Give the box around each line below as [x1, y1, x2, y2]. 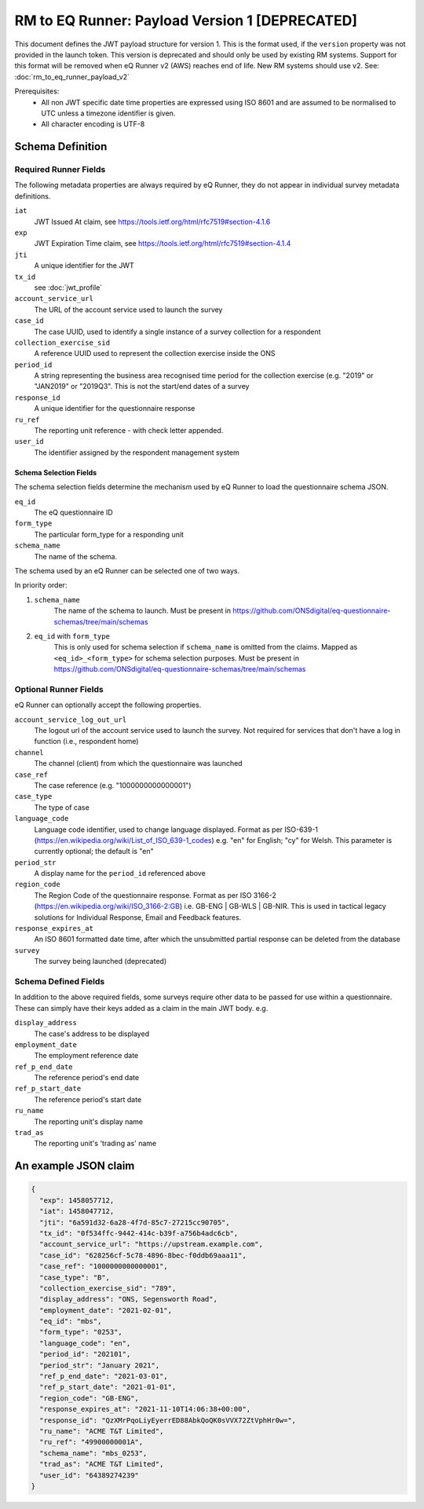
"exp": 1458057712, [39, 1196, 115, 1205]
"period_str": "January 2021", [39, 1361, 160, 1370]
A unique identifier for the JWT [34, 261, 134, 270]
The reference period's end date [34, 1073, 140, 1082]
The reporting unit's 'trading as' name [34, 1139, 157, 1148]
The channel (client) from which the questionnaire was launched [34, 759, 243, 768]
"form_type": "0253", [39, 1328, 123, 1337]
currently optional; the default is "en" [34, 847, 154, 856]
